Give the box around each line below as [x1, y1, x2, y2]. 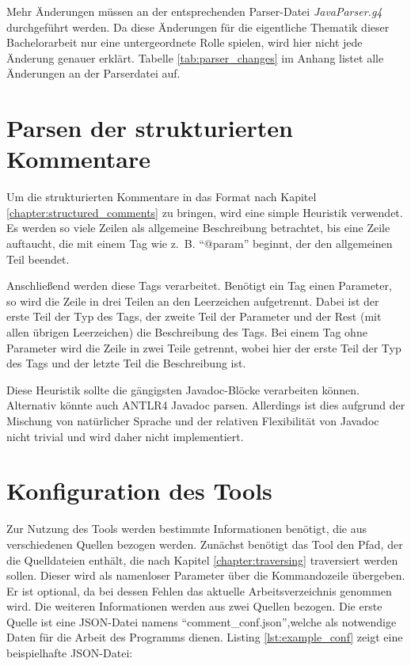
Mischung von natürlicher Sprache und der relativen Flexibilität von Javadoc [6, 413, 379, 428]
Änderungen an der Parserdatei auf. [6, 65, 181, 82]
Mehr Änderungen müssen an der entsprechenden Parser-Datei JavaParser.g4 [6, 3, 382, 19]
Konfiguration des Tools [6, 474, 272, 507]
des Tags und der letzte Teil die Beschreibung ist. [6, 355, 246, 371]
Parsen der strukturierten [6, 112, 293, 144]
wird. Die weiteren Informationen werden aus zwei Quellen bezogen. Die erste [6, 598, 382, 615]
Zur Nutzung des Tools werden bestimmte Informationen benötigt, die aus [6, 520, 367, 537]
